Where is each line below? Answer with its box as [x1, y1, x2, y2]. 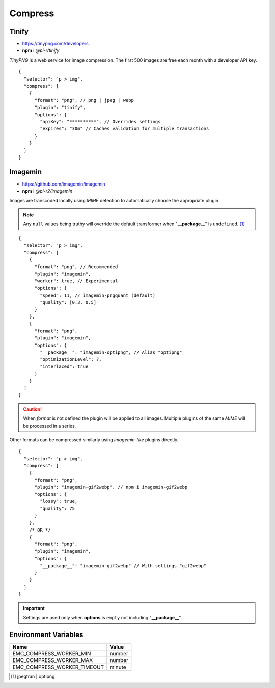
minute [109, 663, 127, 670]
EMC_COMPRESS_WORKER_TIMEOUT [12, 663, 104, 670]
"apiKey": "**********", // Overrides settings [40, 119, 161, 124]
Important [23, 605, 45, 611]
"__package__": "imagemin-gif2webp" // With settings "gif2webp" [40, 563, 207, 568]
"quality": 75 [40, 506, 75, 512]
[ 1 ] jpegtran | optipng [11, 673, 55, 679]
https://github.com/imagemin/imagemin [22, 181, 105, 187]
